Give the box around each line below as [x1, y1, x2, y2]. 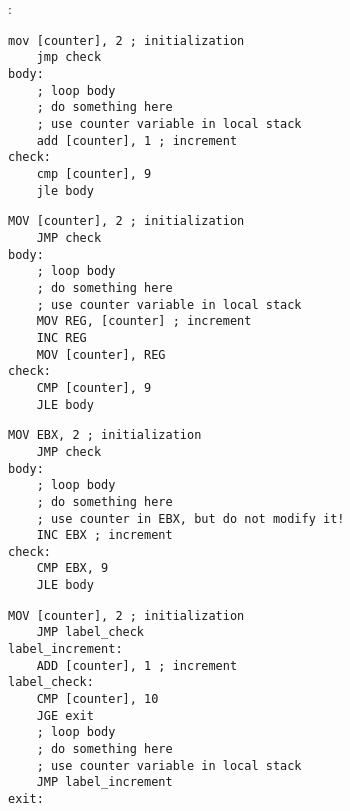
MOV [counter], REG [36, 347, 166, 362]
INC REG [36, 330, 87, 345]
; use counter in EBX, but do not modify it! [36, 511, 345, 526]
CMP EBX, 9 [36, 561, 109, 576]
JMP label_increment [36, 775, 173, 790]
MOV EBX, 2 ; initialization [8, 428, 202, 443]
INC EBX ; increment [36, 528, 173, 543]
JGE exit [36, 708, 94, 723]
